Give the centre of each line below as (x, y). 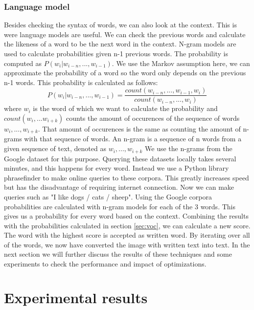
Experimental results (76, 297)
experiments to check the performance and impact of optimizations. (105, 264)
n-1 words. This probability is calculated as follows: (81, 82)
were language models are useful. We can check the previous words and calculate (125, 34)
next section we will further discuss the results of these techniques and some (118, 254)
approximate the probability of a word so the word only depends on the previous (125, 73)
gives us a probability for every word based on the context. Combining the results (126, 216)
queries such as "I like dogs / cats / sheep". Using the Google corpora (108, 196)
